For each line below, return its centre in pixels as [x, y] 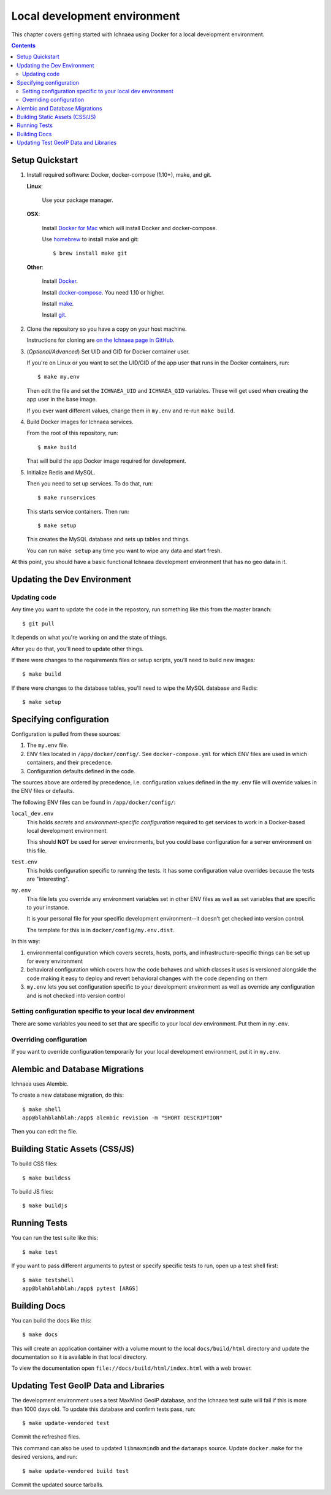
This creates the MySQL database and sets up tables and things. [108, 539]
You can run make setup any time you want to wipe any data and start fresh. [124, 550]
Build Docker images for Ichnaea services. [80, 422]
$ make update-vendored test [66, 1423]
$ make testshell [48, 1280]
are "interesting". [48, 879]
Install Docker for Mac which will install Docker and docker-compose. [130, 228]
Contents [24, 45]
